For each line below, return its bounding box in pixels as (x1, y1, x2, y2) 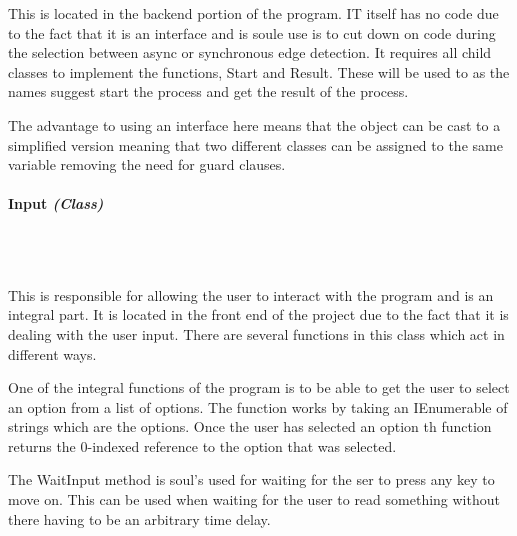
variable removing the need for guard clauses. (8, 154, 286, 175)
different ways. (8, 343, 97, 364)
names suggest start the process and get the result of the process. (8, 81, 409, 102)
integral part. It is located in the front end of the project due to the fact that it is (8, 304, 509, 325)
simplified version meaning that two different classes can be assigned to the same (8, 134, 503, 155)
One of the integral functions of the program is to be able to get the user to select (8, 377, 510, 398)
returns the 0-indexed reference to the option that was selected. (8, 435, 397, 456)
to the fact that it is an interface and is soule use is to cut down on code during (8, 22, 496, 43)
